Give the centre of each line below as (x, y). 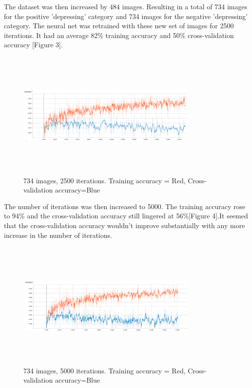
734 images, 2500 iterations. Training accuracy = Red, (105, 180)
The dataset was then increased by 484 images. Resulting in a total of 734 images (126, 6)
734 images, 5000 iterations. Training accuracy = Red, (105, 370)
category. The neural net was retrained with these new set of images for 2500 (119, 26)
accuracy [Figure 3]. (33, 45)
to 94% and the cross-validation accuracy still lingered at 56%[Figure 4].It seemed (126, 216)
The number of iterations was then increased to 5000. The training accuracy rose (125, 206)
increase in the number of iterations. (58, 235)
